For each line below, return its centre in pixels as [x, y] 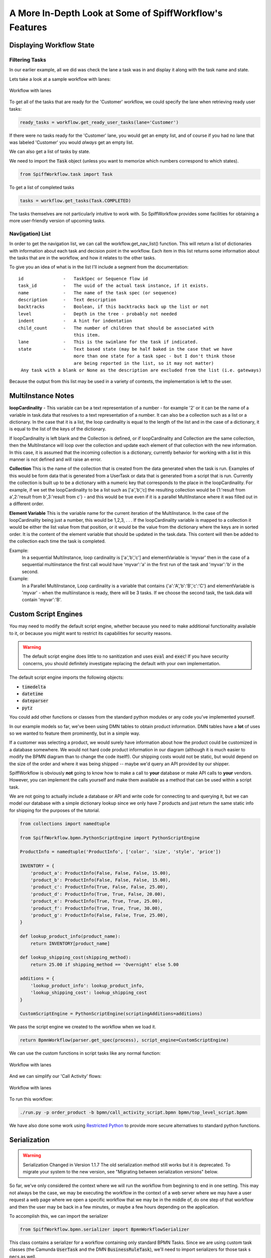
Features [28, 27]
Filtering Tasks [28, 59]
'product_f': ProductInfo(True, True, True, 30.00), [97, 908]
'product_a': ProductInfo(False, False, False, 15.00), [101, 873]
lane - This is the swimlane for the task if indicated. [108, 342]
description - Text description [67, 300]
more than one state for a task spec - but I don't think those [154, 356]
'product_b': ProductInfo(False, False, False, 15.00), [101, 880]
